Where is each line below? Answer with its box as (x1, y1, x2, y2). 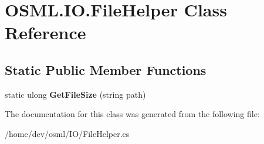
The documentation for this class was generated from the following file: (5, 108, 260, 120)
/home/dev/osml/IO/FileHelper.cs (5, 127, 130, 139)
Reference (5, 20, 86, 44)
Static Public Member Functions (5, 60, 207, 78)
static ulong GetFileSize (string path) (5, 88, 146, 100)
